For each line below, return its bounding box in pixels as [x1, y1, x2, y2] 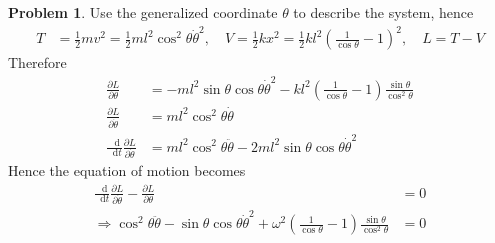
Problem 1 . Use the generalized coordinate [8, 2, 278, 22]
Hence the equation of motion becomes [8, 160, 246, 181]
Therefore [8, 52, 67, 73]
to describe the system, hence [293, 2, 474, 22]
